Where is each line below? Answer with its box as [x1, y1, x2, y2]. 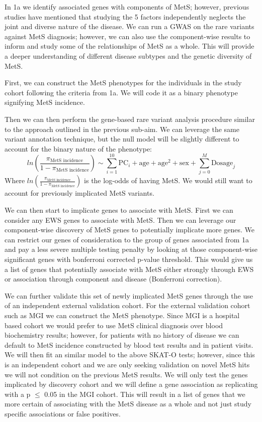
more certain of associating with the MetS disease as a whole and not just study [5, 398, 251, 409]
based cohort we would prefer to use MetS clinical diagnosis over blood [5, 320, 223, 330]
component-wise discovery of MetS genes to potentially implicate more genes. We [5, 224, 254, 235]
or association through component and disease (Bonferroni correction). [5, 273, 222, 284]
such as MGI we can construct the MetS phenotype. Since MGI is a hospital [5, 310, 240, 320]
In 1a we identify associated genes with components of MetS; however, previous [5, 2, 249, 12]
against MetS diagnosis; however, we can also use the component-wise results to [5, 31, 250, 41]
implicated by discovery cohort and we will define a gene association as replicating [5, 379, 258, 389]
